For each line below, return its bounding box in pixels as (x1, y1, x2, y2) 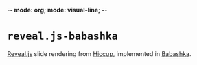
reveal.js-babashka (7, 30, 118, 43)
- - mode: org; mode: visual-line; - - (7, 6, 108, 14)
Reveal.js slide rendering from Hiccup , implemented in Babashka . (7, 49, 192, 57)
